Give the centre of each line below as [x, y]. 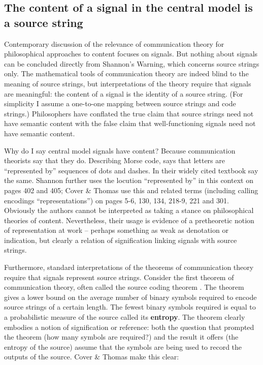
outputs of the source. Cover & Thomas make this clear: [92, 357]
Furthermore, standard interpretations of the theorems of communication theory [129, 267]
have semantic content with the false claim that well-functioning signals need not [130, 123]
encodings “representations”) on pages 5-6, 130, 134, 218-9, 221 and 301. [117, 200]
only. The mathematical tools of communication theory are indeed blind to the [126, 73]
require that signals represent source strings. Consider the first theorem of [119, 277]
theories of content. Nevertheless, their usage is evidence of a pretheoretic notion [129, 220]
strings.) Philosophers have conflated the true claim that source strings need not [129, 113]
